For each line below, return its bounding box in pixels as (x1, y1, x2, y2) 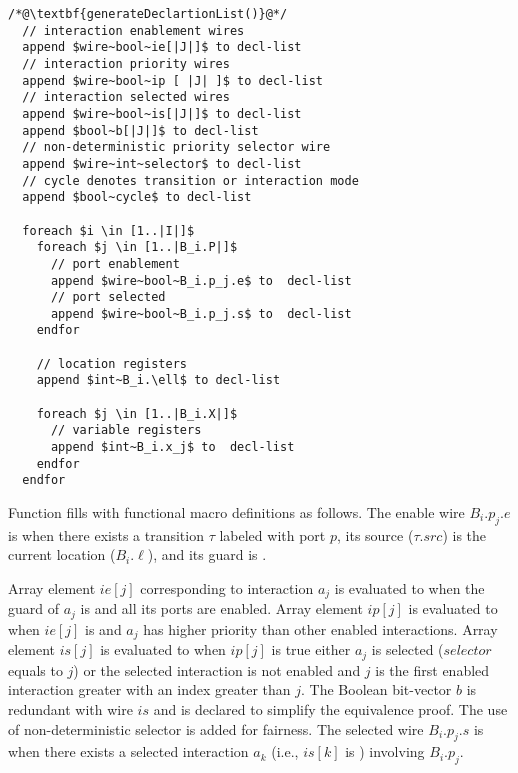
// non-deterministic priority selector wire (22, 140, 331, 155)
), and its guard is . (147, 544, 267, 565)
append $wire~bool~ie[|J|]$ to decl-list (22, 40, 302, 55)
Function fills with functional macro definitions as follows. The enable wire (8, 502, 465, 523)
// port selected (50, 290, 166, 305)
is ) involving (345, 741, 425, 762)
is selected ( (371, 639, 444, 660)
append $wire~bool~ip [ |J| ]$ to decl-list (22, 73, 323, 88)
